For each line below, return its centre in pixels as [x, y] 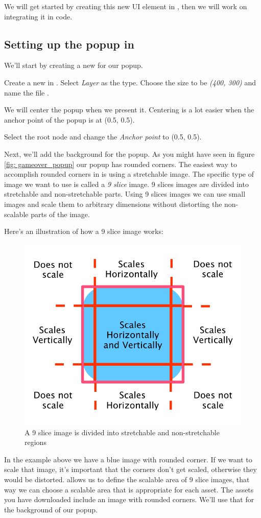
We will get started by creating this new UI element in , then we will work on [126, 6]
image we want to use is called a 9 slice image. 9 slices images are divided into [126, 184]
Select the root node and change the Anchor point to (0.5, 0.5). [103, 137]
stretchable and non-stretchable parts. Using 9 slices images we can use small [125, 194]
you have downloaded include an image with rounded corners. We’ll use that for [129, 499]
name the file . [27, 92]
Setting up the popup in [69, 44]
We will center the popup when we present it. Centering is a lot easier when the [129, 110]
